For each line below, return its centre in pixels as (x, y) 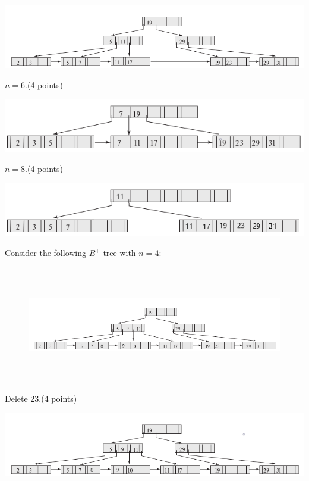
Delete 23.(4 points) (41, 398)
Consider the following (46, 253)
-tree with (118, 253)
